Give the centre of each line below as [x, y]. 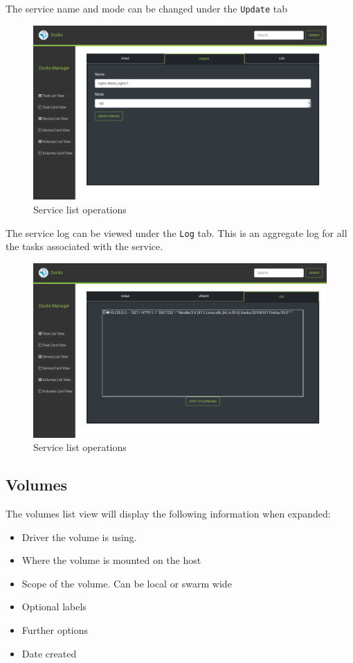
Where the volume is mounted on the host [111, 560]
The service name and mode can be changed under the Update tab [147, 8]
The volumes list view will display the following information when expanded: [168, 513]
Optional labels [54, 607]
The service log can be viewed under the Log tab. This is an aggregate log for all [176, 232]
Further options [55, 629]
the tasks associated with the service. [84, 246]
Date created [49, 653]
